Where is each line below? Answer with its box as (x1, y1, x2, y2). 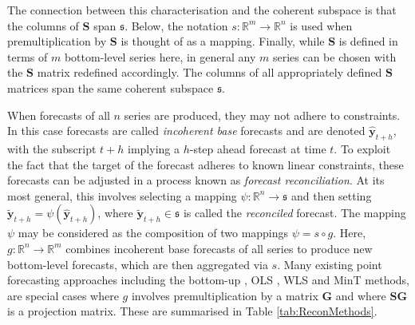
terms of (7, 48, 48, 65)
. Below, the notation (125, 17, 228, 34)
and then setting (290, 187, 372, 204)
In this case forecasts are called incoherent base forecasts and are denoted (7, 122, 366, 139)
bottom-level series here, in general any (64, 48, 256, 65)
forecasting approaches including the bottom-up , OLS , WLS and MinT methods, (7, 271, 410, 288)
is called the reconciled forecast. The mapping (183, 204, 406, 221)
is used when (290, 17, 353, 34)
